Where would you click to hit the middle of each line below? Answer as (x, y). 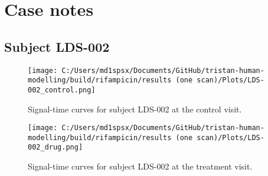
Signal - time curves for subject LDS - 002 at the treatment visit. (140, 166)
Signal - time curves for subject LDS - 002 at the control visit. (135, 109)
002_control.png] (62, 90)
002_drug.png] (55, 147)
